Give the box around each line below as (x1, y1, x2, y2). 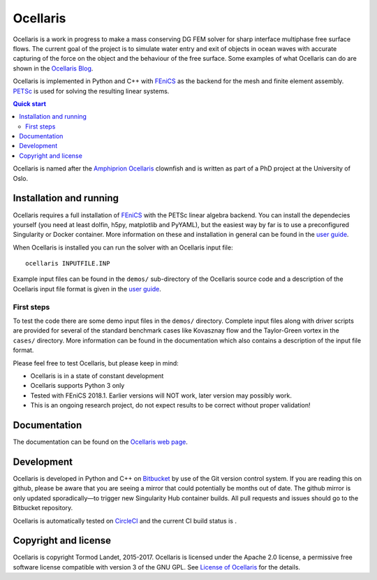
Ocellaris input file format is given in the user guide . (13, 284, 162, 293)
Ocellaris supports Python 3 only (30, 382, 125, 390)
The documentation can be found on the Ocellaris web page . (13, 437, 188, 447)
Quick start (13, 99, 47, 108)
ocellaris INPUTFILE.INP (25, 259, 110, 268)
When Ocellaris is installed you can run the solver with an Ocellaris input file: (13, 243, 233, 252)
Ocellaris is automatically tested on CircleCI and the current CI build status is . (13, 516, 237, 525)
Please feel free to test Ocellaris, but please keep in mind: (13, 358, 179, 367)
